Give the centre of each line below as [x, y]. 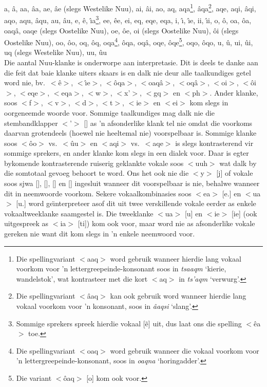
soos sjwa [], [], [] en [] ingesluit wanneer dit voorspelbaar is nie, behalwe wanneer [132, 183]
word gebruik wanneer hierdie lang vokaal [176, 258]
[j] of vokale [235, 173]
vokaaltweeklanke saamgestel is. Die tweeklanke [79, 213]
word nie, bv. [25, 82]
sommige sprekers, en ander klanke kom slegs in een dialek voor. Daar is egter [127, 153]
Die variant [34, 377]
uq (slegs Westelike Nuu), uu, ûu [56, 52]
